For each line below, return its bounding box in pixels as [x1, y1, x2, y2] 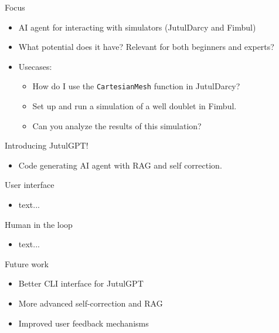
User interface [5, 179, 55, 191]
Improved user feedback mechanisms [18, 317, 149, 329]
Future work [5, 257, 49, 270]
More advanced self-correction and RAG [18, 297, 163, 309]
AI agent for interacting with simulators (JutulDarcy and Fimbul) [18, 21, 256, 33]
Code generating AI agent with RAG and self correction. [18, 159, 222, 171]
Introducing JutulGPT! [5, 139, 89, 152]
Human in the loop [5, 218, 73, 230]
